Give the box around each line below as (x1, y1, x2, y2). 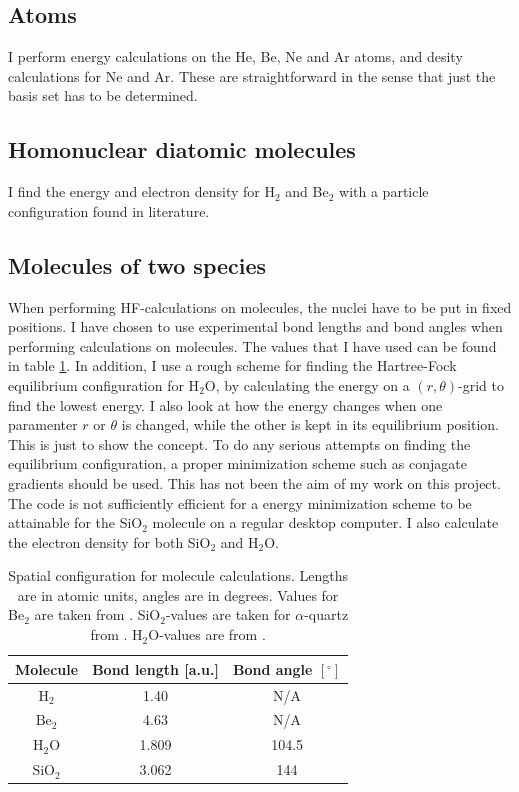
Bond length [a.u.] (92, 658, 219, 679)
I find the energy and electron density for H (8, 181, 275, 202)
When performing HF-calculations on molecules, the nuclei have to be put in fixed (8, 296, 512, 317)
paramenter (8, 414, 78, 435)
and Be (285, 181, 329, 202)
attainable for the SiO (8, 512, 143, 533)
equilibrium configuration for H (8, 374, 200, 395)
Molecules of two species (8, 249, 267, 280)
